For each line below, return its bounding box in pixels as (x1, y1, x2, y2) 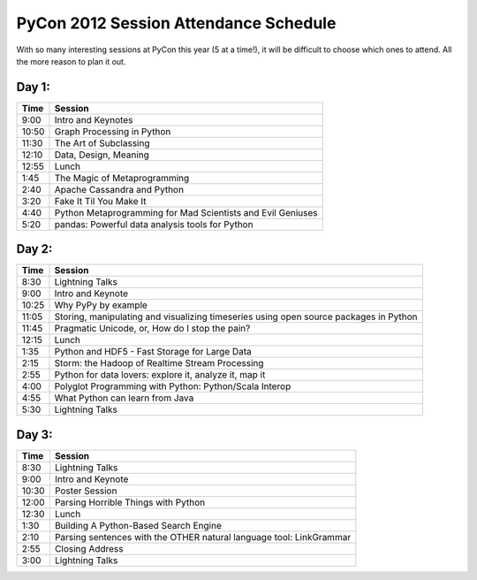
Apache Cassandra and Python (54, 183, 185, 195)
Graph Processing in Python (54, 125, 171, 137)
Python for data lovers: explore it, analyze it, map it (54, 369, 266, 381)
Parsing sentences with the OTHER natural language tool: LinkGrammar (54, 530, 352, 543)
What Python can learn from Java (54, 392, 194, 404)
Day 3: (16, 427, 53, 442)
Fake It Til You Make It (54, 195, 147, 207)
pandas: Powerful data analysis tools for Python (54, 217, 254, 230)
